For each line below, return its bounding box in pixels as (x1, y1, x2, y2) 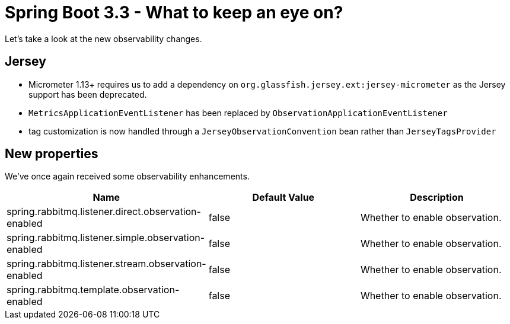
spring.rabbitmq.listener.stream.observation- (7, 258, 206, 270)
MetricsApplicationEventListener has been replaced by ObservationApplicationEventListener (28, 107, 448, 118)
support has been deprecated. (28, 89, 147, 100)
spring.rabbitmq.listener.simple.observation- (7, 232, 205, 244)
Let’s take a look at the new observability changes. (5, 33, 202, 44)
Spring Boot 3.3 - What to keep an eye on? (5, 2, 343, 23)
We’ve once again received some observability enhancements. (5, 171, 250, 182)
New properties (5, 146, 98, 162)
